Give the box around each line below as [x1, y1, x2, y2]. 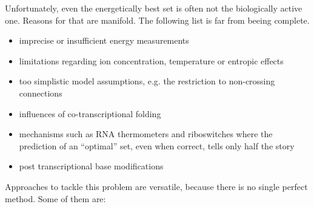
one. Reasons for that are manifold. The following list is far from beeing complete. [5, 13, 310, 26]
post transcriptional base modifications [19, 160, 164, 172]
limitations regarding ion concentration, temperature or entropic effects [19, 54, 284, 67]
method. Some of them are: [5, 192, 106, 205]
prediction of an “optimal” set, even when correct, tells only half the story [19, 139, 295, 152]
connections [19, 86, 62, 99]
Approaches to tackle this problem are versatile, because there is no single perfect [5, 180, 308, 192]
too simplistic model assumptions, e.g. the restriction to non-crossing [19, 75, 275, 87]
